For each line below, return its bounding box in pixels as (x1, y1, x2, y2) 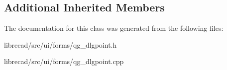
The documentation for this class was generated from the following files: (4, 23, 224, 33)
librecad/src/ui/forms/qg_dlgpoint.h (4, 39, 117, 50)
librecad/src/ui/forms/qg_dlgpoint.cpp (4, 56, 124, 67)
